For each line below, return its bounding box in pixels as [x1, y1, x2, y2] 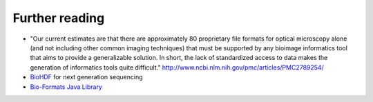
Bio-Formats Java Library [30, 83, 103, 91]
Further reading [12, 10, 105, 25]
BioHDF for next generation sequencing [30, 73, 143, 81]
